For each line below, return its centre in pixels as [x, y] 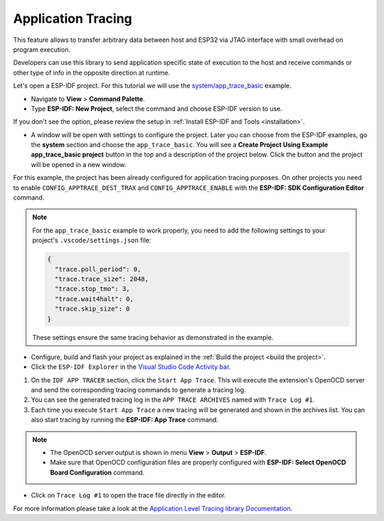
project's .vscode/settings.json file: [92, 240]
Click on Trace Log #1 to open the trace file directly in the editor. [129, 495]
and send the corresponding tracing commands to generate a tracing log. [138, 390]
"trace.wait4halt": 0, [94, 299]
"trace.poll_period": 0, [98, 269]
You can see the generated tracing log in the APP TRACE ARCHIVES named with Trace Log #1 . [173, 400]
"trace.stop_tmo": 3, [92, 289]
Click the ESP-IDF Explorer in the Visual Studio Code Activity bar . [131, 367]
